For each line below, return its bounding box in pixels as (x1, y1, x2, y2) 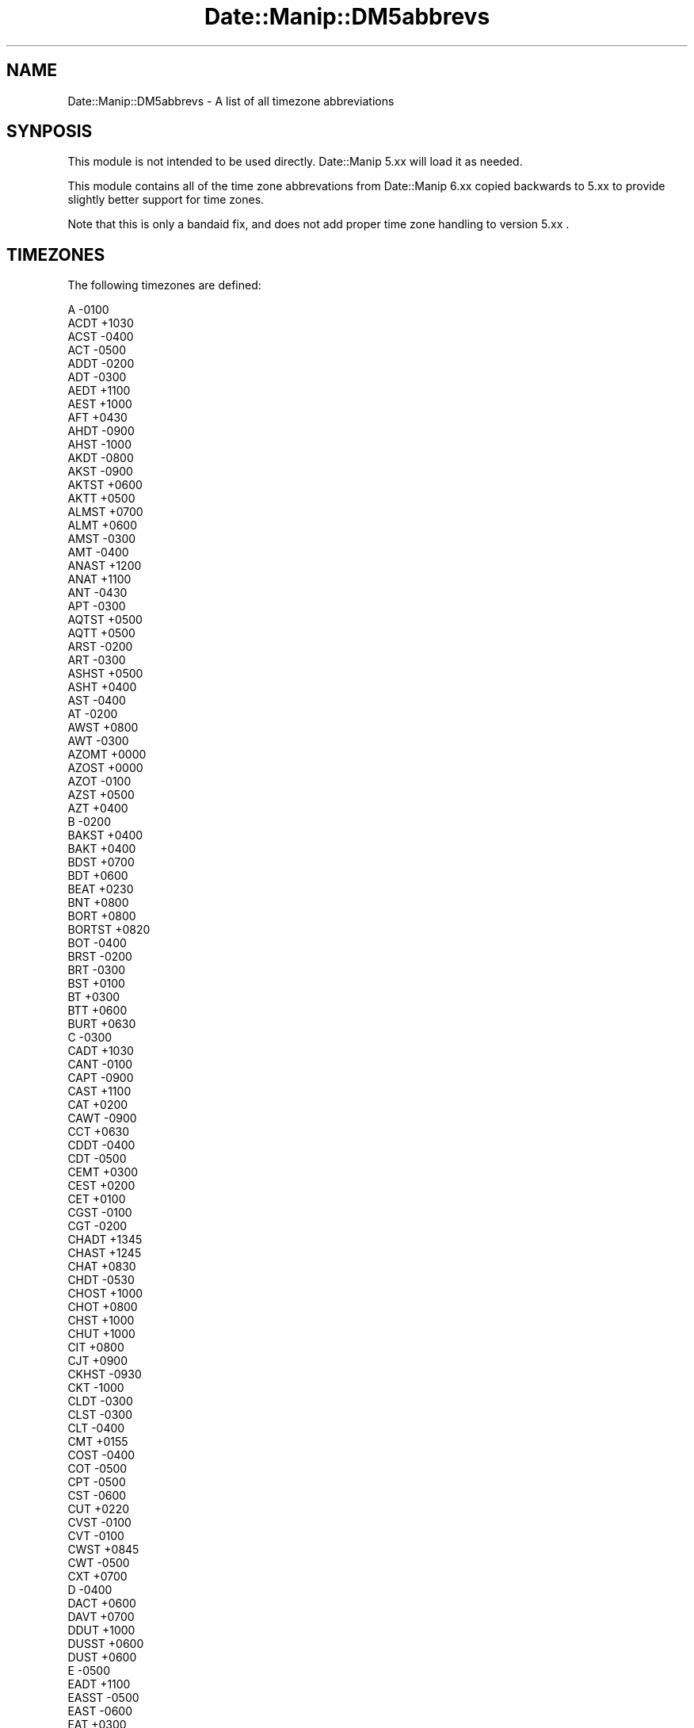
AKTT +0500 (67, 491, 135, 506)
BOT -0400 (67, 936, 127, 950)
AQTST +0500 (67, 613, 143, 627)
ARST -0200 (67, 640, 133, 654)
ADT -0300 (67, 370, 127, 384)
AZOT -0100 (67, 774, 132, 789)
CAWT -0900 (67, 1111, 137, 1126)
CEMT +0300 (67, 1165, 139, 1179)
